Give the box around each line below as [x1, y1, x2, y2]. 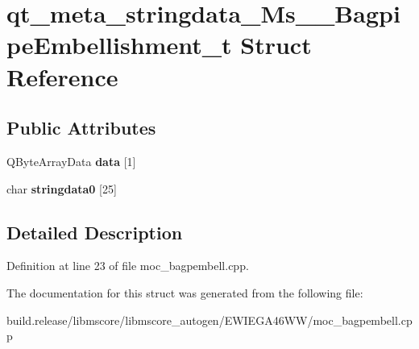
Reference [6, 60, 118, 93]
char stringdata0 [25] [6, 180, 117, 197]
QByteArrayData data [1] [6, 152, 136, 169]
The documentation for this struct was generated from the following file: [6, 284, 363, 301]
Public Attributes [6, 115, 156, 140]
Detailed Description [6, 219, 183, 244]
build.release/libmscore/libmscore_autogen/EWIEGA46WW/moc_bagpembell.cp [6, 311, 413, 328]
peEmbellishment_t [6, 28, 232, 61]
